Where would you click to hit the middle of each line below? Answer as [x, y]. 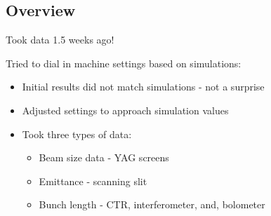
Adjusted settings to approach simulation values [125, 110]
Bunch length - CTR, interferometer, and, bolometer [152, 204]
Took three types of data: [77, 134]
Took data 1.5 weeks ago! [60, 40]
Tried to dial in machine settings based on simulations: [124, 63]
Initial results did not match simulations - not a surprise [143, 87]
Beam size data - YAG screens [104, 157]
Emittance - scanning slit [93, 181]
